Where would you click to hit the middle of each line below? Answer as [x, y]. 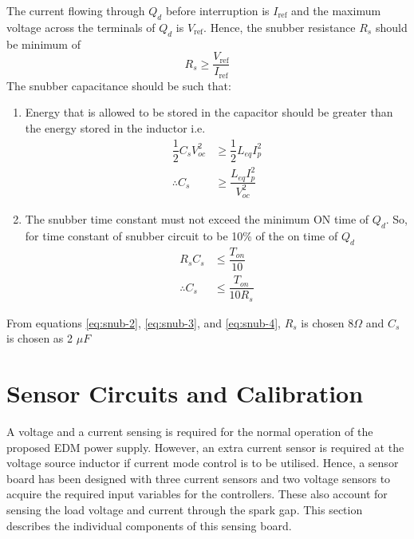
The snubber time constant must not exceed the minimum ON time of [197, 219]
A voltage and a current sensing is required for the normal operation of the [190, 431]
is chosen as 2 [40, 338]
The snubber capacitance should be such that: [119, 85]
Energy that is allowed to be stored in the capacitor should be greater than [209, 112]
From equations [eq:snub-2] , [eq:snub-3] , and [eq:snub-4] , [144, 322]
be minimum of [43, 44]
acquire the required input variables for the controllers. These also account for [197, 494]
